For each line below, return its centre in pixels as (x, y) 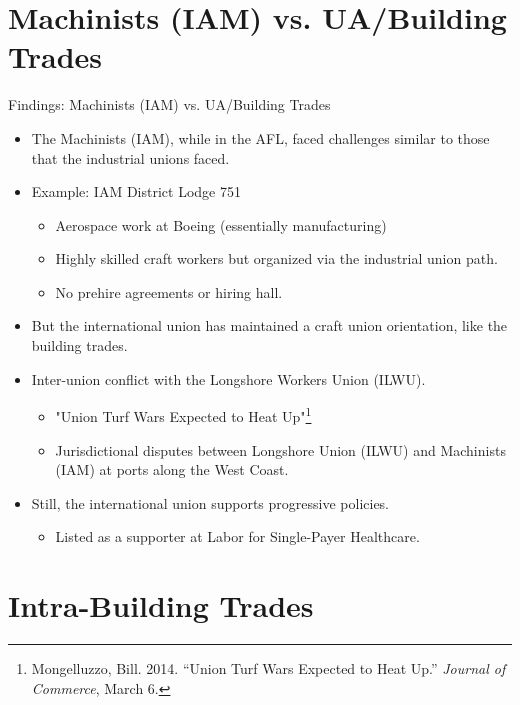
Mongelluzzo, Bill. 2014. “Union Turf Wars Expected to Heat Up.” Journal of (268, 668)
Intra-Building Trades (161, 605)
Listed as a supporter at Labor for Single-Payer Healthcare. (237, 536)
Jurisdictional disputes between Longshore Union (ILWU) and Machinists (280, 449)
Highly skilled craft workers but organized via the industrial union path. (276, 258)
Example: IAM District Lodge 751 (136, 191)
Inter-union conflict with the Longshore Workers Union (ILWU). (228, 378)
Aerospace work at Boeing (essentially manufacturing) (221, 224)
